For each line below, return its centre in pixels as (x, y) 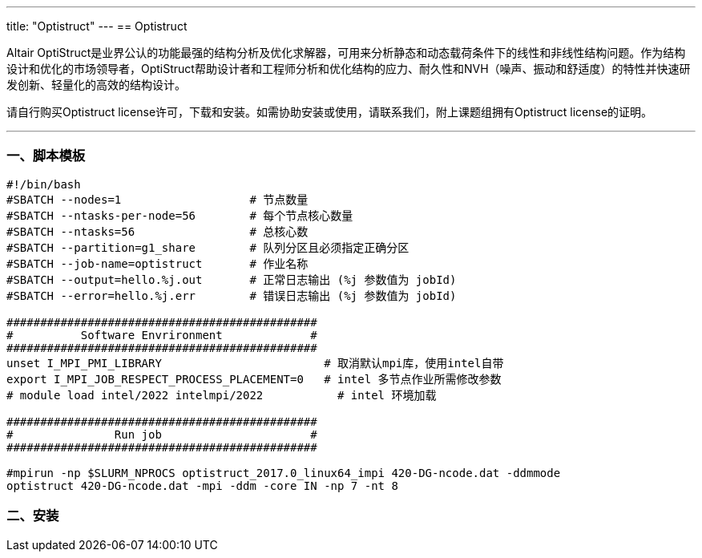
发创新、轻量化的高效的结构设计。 (96, 85)
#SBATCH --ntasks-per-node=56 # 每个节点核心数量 (180, 215)
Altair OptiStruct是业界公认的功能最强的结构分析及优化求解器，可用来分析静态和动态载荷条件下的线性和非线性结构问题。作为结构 (346, 53)
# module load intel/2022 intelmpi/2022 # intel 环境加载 (222, 395)
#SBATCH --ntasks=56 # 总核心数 (157, 231)
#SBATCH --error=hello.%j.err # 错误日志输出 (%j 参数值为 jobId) (232, 295)
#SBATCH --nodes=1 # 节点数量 (157, 199)
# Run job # (162, 434)
